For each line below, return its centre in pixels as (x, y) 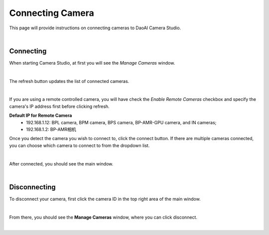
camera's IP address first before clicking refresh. (59, 106)
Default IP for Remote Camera (41, 116)
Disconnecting (32, 187)
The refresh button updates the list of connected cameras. (69, 81)
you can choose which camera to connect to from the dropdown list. (79, 145)
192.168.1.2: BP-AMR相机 (51, 129)
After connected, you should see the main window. (61, 163)
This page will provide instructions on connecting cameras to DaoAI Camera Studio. (95, 28)
